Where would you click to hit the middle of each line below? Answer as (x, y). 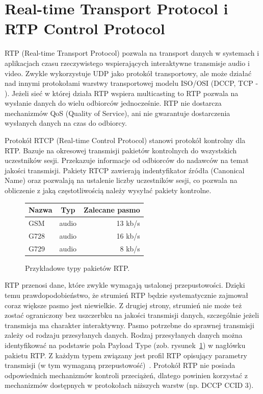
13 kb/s (128, 223)
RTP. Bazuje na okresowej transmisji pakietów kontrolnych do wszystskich (121, 150)
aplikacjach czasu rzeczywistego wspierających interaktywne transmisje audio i (127, 63)
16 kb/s (128, 235)
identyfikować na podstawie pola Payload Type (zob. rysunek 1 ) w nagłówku (125, 345)
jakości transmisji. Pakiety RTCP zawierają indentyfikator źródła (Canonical (125, 170)
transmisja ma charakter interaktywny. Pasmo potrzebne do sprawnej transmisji (129, 325)
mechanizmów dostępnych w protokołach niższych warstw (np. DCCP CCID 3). (129, 385)
